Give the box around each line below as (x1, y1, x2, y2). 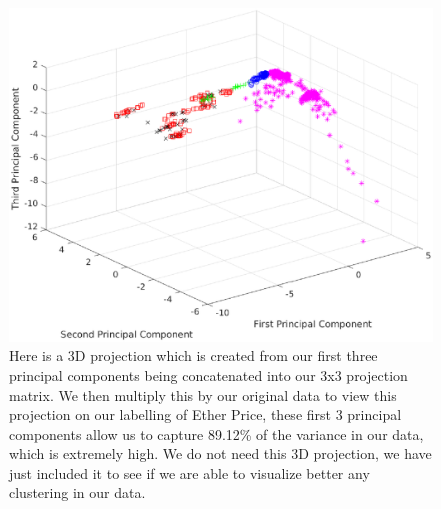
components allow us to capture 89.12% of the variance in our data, (9, 423, 424, 444)
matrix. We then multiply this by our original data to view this (9, 384, 397, 405)
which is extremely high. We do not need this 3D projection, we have (9, 443, 432, 464)
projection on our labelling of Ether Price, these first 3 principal (9, 404, 402, 425)
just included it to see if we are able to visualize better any (9, 462, 370, 483)
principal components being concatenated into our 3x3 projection (9, 364, 408, 385)
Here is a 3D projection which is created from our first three (9, 345, 378, 366)
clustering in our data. (9, 482, 146, 503)
